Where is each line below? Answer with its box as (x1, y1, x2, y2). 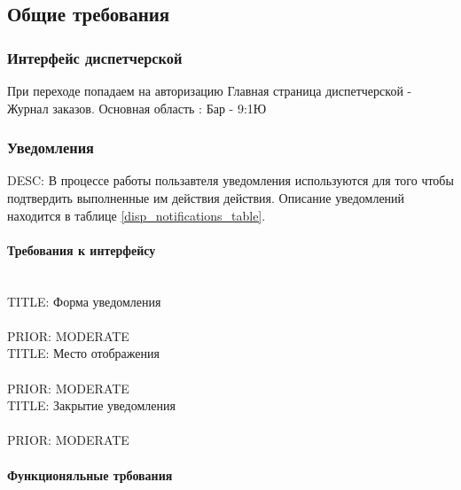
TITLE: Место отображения (7, 344, 160, 362)
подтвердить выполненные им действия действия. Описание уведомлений (7, 189, 405, 206)
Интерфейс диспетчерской (7, 46, 183, 68)
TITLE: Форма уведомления (7, 292, 161, 310)
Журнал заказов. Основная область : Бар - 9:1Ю (7, 98, 267, 117)
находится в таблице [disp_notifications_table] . (7, 206, 266, 224)
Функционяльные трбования (7, 465, 173, 484)
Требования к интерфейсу (7, 240, 156, 259)
